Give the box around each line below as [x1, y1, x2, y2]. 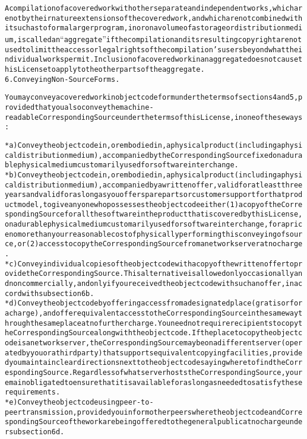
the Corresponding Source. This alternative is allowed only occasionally [26, 269, 294, 278]
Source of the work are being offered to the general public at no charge [39, 418, 286, 427]
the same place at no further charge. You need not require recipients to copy [30, 319, 299, 327]
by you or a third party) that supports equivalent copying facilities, [21, 348, 273, 357]
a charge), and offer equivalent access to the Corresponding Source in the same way [5, 309, 299, 318]
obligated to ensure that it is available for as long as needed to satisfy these [26, 378, 303, 387]
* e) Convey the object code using [5, 397, 120, 406]
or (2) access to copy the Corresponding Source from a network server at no [17, 240, 277, 249]
